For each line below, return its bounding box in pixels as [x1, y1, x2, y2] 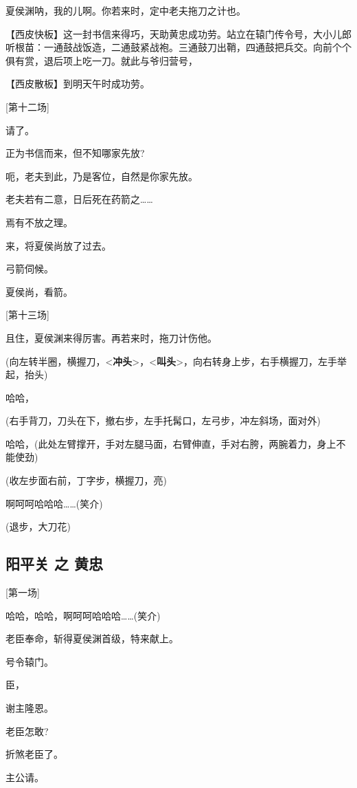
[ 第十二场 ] [5, 99, 49, 113]
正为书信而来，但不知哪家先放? [5, 146, 145, 160]
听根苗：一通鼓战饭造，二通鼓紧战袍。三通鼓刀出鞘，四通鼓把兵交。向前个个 [5, 40, 352, 54]
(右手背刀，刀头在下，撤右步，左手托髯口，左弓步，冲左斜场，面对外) [5, 413, 321, 428]
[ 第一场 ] [5, 585, 40, 600]
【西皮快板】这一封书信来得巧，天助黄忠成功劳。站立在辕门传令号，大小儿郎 [5, 26, 352, 41]
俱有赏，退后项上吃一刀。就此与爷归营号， [5, 53, 198, 67]
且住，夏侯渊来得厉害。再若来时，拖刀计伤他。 [5, 330, 217, 344]
